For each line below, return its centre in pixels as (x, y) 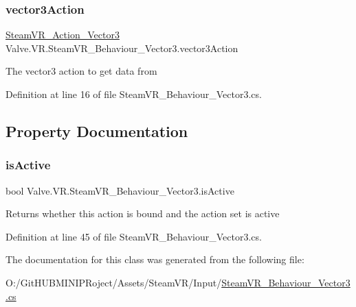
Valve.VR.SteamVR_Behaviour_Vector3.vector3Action (122, 48)
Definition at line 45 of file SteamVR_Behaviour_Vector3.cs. (134, 236)
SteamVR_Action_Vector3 (63, 35)
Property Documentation (97, 131)
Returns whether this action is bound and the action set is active (143, 213)
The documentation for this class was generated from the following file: (155, 259)
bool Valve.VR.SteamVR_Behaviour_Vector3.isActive (120, 190)
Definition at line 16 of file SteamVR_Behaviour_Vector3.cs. (134, 94)
